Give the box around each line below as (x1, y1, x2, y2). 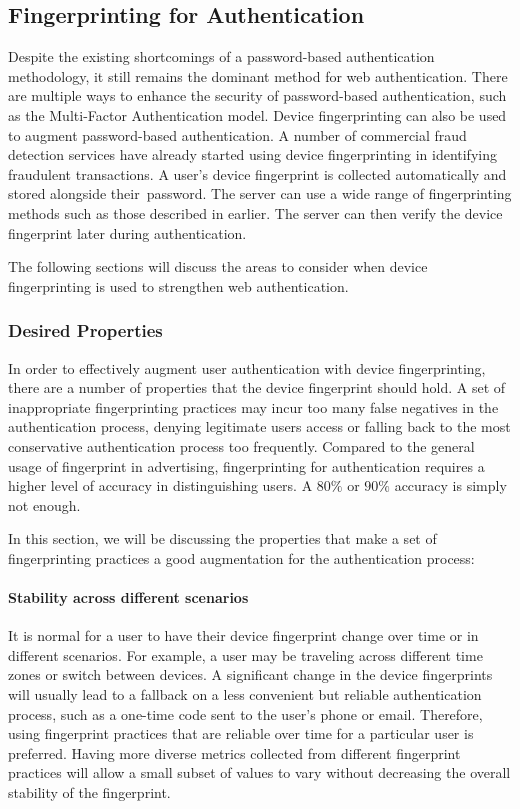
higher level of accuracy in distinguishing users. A (8, 475, 313, 496)
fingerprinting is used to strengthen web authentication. (8, 275, 349, 296)
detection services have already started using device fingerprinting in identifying (8, 144, 497, 165)
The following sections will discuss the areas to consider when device (8, 256, 428, 277)
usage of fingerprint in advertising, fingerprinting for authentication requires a (8, 455, 485, 476)
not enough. (8, 494, 81, 515)
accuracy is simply (394, 475, 507, 496)
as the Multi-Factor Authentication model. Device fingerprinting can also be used (8, 104, 507, 125)
